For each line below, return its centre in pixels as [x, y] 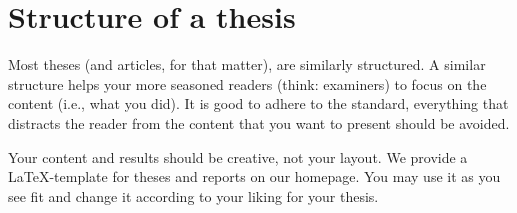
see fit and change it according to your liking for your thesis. [193, 195]
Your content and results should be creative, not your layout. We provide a [238, 156]
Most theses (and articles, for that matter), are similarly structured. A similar [247, 64]
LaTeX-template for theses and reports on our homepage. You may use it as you [254, 176]
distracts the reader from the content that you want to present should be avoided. [259, 122]
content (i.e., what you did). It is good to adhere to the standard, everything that [258, 103]
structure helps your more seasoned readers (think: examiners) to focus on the [247, 83]
